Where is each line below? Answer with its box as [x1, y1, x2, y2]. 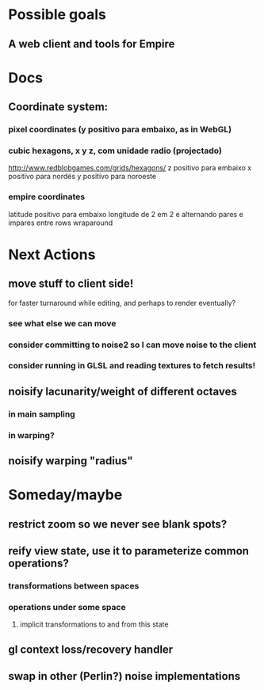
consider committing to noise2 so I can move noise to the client [8, 339, 257, 350]
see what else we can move [8, 318, 117, 329]
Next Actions [8, 246, 96, 263]
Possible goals [8, 6, 107, 24]
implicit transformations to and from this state [19, 619, 169, 629]
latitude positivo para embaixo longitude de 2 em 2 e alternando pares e [8, 209, 243, 219]
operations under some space [8, 601, 126, 612]
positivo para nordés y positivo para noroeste [8, 172, 157, 181]
